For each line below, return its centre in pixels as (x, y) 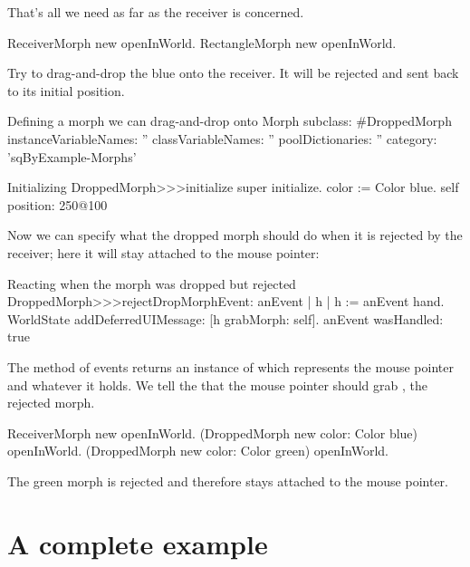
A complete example (138, 543)
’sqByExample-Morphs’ (72, 156)
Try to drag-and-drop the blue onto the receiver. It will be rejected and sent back (233, 73)
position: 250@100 (58, 204)
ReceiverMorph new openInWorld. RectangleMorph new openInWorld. (202, 42)
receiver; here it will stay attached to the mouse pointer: (163, 252)
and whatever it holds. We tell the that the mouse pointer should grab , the (217, 384)
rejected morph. (51, 403)
